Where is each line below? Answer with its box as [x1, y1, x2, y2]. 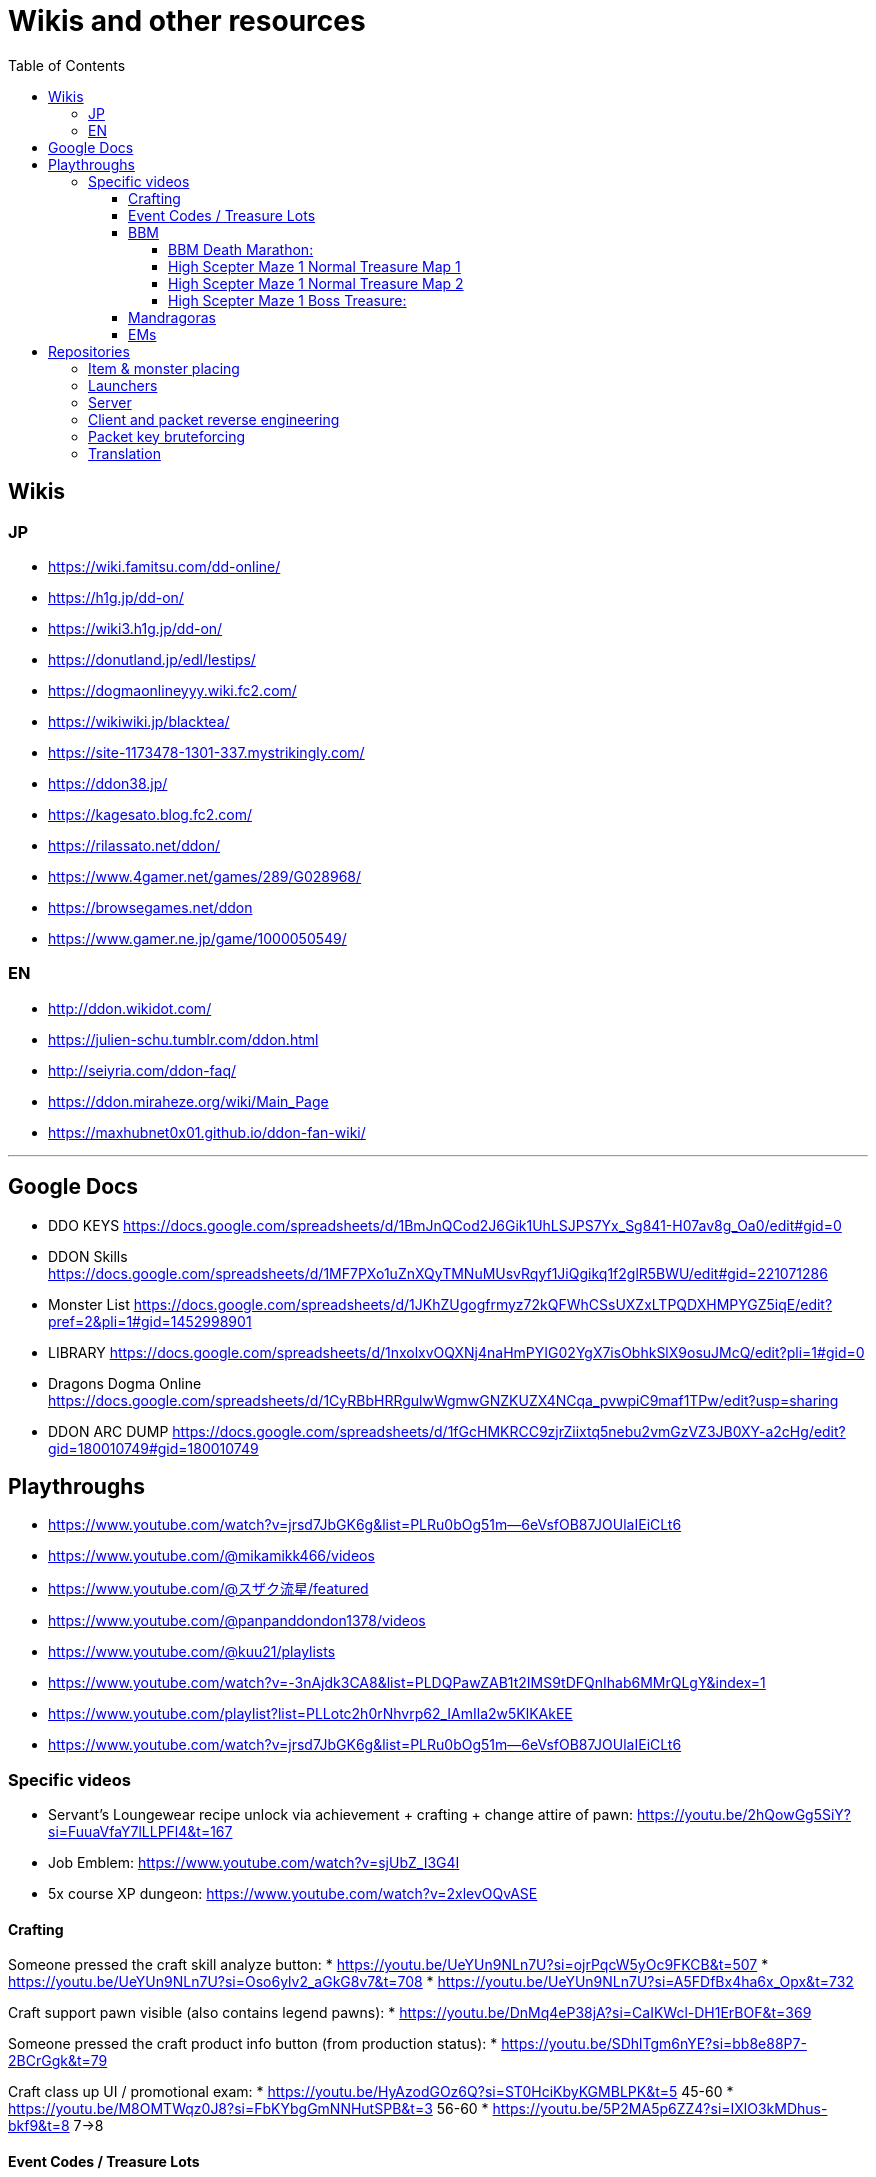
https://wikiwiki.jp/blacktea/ [48, 712, 230, 730]
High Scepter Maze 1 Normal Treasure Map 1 [168, 257, 461, 275]
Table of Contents [8, 56, 126, 74]
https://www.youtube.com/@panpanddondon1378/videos [48, 1612, 426, 1630]
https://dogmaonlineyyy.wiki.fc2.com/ [48, 681, 297, 699]
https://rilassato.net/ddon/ [48, 836, 220, 854]
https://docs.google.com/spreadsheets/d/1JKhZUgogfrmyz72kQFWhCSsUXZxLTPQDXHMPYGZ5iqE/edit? [133, 1295, 833, 1313]
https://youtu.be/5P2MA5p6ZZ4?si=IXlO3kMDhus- [492, 2100, 828, 2118]
